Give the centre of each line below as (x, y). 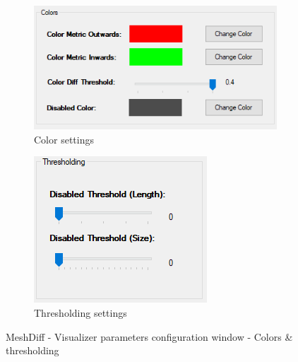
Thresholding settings (81, 313)
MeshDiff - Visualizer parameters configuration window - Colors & (149, 336)
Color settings (64, 139)
